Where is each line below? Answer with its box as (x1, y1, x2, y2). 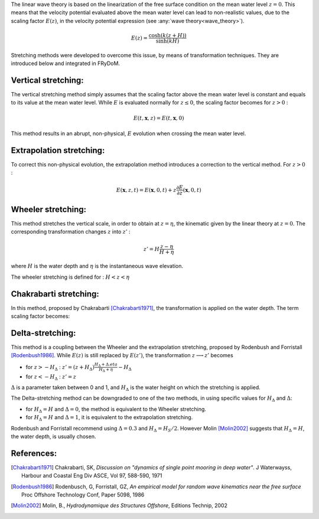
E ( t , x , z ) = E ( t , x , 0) (133, 115, 184, 121)
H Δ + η (98, 367, 113, 373)
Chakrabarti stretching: (11, 289, 100, 299)
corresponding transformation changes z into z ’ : (11, 228, 131, 236)
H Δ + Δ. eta (94, 361, 118, 368)
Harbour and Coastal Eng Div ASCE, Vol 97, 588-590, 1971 (21, 472, 162, 479)
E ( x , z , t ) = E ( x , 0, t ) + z (116, 187, 177, 193)
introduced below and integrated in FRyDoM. (11, 60, 121, 67)
